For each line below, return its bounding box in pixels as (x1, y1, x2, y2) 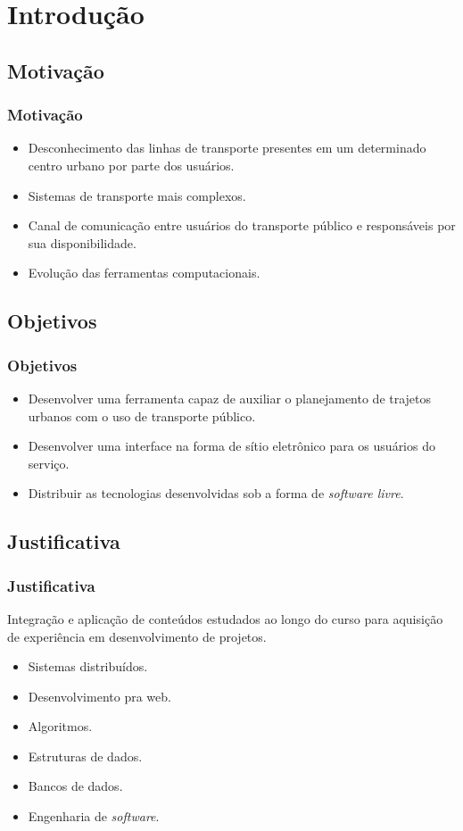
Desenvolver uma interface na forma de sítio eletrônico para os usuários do (28, 436, 435, 455)
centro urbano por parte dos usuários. (28, 155, 235, 174)
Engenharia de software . (28, 807, 160, 826)
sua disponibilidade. (28, 233, 136, 252)
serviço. (28, 453, 70, 472)
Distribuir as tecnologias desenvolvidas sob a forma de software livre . (28, 484, 404, 503)
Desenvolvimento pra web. (28, 686, 171, 705)
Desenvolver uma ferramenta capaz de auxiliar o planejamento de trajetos (28, 388, 432, 407)
